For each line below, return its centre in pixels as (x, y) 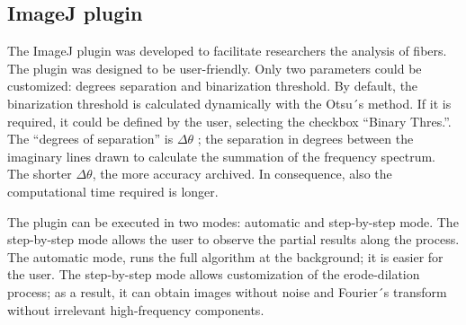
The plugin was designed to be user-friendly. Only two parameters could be (215, 68)
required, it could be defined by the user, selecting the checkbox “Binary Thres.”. (229, 121)
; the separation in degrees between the (305, 139)
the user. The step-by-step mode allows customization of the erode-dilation (214, 274)
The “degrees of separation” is (90, 139)
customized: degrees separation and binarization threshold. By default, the (213, 86)
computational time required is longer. (113, 191)
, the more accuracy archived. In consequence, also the (242, 174)
